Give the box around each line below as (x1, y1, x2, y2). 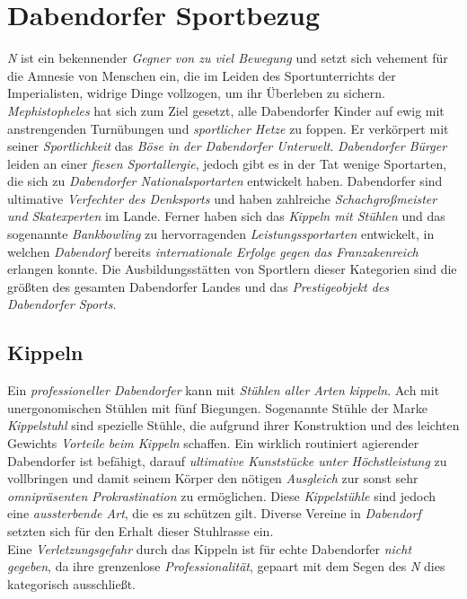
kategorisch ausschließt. (7, 574, 136, 593)
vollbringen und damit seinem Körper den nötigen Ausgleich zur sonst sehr (7, 469, 419, 488)
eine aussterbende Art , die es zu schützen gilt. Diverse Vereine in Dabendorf (7, 504, 421, 523)
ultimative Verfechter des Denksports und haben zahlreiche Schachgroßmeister (7, 189, 437, 207)
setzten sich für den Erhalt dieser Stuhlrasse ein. (7, 521, 274, 540)
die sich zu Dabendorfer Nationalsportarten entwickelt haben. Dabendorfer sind (7, 172, 443, 190)
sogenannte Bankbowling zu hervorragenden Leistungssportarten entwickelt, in (7, 225, 435, 243)
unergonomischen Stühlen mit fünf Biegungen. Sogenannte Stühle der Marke (7, 398, 427, 417)
